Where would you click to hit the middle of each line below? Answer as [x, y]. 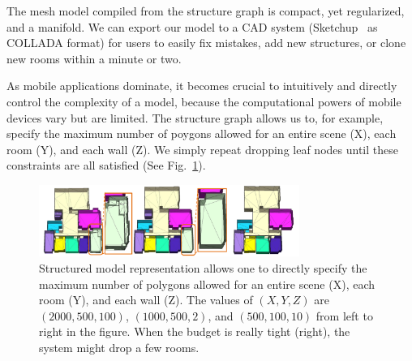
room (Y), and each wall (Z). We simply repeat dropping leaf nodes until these [202, 149]
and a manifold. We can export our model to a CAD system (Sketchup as [192, 26]
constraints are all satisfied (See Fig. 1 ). [106, 165]
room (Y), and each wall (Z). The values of [146, 300]
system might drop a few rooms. [119, 347]
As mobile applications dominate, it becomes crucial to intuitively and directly [202, 86]
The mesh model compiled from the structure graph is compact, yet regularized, [206, 11]
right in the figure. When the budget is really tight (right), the [195, 331]
